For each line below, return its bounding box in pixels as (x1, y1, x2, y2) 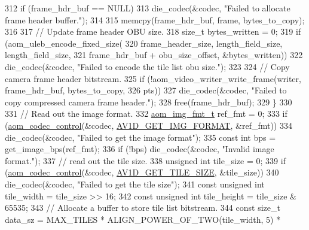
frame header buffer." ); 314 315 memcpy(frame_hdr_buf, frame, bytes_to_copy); (5, 13, 305, 26)
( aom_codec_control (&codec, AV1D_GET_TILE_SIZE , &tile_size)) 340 (5, 166, 279, 178)
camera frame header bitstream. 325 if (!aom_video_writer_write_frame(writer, (5, 72, 301, 84)
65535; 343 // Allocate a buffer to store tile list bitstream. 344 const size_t (5, 201, 280, 214)
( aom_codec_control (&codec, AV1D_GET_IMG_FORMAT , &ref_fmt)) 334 (5, 119, 292, 131)
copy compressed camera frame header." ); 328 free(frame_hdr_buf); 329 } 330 (5, 95, 292, 108)
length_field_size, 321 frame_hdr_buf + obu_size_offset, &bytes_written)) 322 (5, 49, 303, 61)
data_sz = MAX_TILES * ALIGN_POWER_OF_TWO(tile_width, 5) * (5, 213, 281, 225)
